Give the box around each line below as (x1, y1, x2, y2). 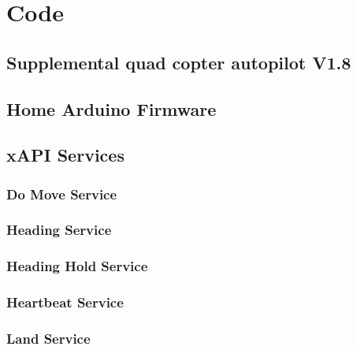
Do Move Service (6, 184, 117, 203)
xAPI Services (6, 143, 125, 167)
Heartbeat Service (6, 292, 124, 312)
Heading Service (6, 220, 112, 240)
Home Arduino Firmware (6, 96, 217, 121)
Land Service (6, 329, 91, 348)
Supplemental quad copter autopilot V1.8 (6, 50, 351, 74)
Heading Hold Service (6, 256, 148, 276)
